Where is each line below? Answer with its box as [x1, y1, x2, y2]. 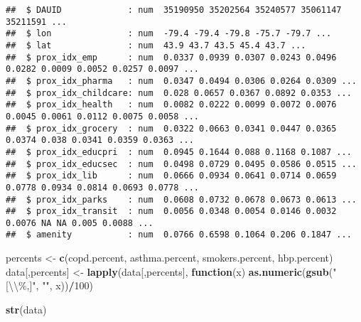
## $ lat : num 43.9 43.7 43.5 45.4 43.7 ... [6, 40, 306, 50]
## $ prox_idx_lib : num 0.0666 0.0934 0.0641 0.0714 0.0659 [6, 171, 337, 181]
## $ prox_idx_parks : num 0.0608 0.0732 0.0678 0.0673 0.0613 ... [6, 194, 357, 205]
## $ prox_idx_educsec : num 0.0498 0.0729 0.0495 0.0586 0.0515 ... [6, 159, 357, 169]
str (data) [6, 301, 47, 316]
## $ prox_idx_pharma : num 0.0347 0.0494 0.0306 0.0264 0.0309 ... [6, 75, 357, 86]
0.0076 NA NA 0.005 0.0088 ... [6, 218, 153, 228]
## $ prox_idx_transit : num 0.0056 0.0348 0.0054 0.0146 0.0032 [6, 206, 337, 217]
